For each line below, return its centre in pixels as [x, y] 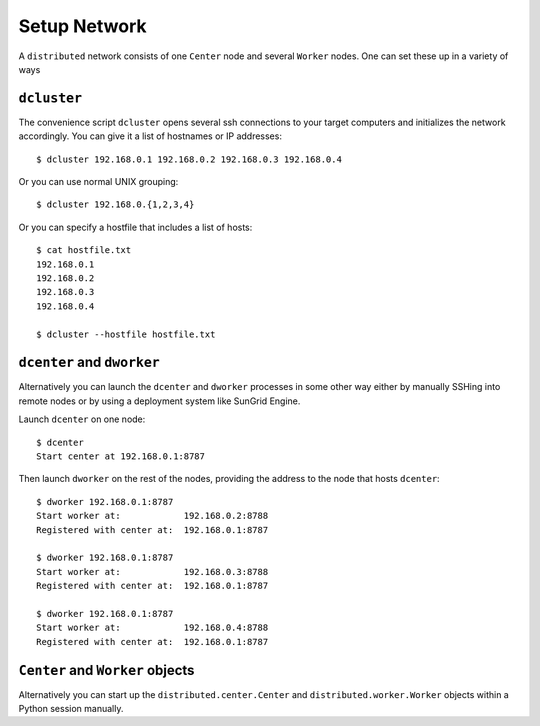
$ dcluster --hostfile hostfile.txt [126, 334]
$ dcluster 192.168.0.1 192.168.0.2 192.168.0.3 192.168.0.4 [189, 159]
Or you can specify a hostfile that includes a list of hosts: [135, 227]
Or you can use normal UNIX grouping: [98, 182]
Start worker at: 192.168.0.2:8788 [152, 516]
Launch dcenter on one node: [82, 419]
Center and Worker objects [106, 670]
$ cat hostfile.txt [84, 250]
